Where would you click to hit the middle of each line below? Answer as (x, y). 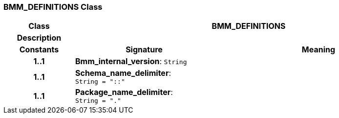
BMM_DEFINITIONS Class (53, 7)
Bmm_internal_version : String (131, 61)
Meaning (318, 50)
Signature (144, 50)
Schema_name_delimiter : (123, 73)
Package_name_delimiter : (124, 92)
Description (39, 38)
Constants (39, 50)
